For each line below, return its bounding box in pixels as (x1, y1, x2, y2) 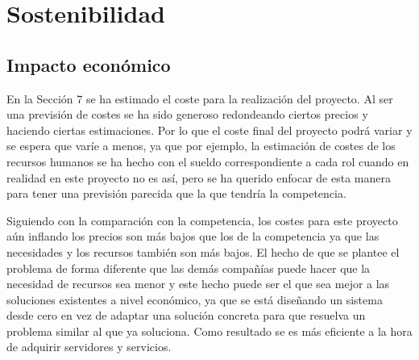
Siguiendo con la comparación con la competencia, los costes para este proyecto (6, 211, 398, 228)
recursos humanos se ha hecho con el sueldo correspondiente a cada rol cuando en (6, 153, 409, 170)
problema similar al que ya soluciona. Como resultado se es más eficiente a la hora (6, 322, 413, 339)
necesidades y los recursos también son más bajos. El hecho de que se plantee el (6, 243, 400, 260)
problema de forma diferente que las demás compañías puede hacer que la (6, 259, 371, 276)
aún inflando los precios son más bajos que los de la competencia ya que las (6, 228, 380, 245)
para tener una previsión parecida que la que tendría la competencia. (6, 185, 346, 202)
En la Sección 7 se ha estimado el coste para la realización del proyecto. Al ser (6, 90, 393, 107)
